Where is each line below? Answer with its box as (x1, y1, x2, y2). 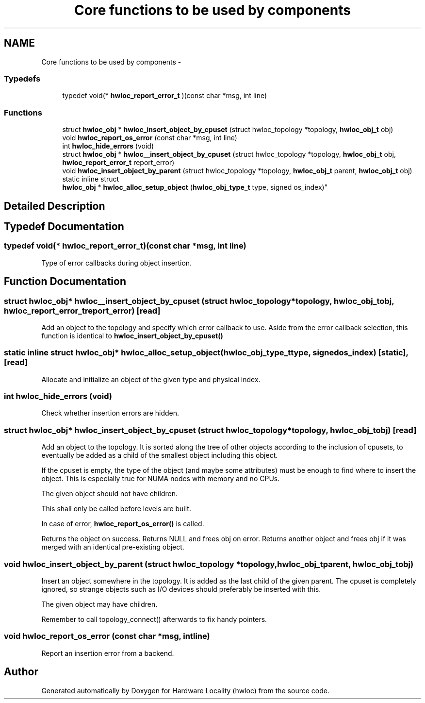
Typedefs (4, 73, 41, 84)
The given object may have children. (41, 600, 158, 608)
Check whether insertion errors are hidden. (41, 409, 180, 418)
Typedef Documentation (4, 220, 124, 233)
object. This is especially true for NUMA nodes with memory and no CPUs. (41, 474, 280, 483)
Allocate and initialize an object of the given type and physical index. (41, 375, 261, 384)
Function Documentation (4, 275, 126, 288)
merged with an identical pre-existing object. (41, 543, 184, 552)
